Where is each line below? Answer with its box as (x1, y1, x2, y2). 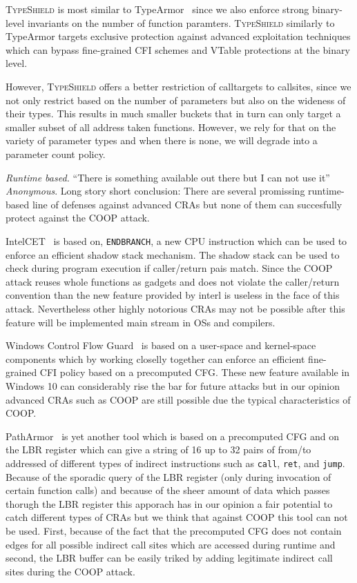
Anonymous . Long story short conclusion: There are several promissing (6, 184, 305, 198)
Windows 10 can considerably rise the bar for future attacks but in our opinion (6, 378, 340, 393)
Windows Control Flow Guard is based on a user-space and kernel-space (6, 338, 316, 353)
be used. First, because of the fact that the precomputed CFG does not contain (6, 523, 342, 537)
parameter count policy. (6, 146, 106, 161)
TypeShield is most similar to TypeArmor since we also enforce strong (6, 2, 309, 16)
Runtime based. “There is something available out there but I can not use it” (6, 170, 330, 184)
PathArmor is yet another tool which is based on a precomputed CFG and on (6, 428, 340, 443)
